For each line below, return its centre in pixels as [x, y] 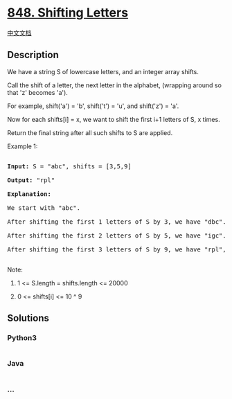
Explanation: [29, 194]
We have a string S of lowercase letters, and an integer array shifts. [103, 71]
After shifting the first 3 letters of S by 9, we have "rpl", [117, 249]
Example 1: [23, 146]
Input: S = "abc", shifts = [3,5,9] [69, 166]
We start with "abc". [44, 208]
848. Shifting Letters [68, 13]
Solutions [28, 318]
